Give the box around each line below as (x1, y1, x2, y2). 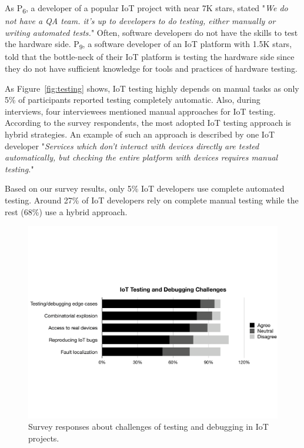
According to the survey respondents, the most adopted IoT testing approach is (5, 116, 292, 129)
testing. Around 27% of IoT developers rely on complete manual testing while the (5, 193, 299, 206)
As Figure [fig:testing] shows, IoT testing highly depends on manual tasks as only (5, 82, 299, 94)
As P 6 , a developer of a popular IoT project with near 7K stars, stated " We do (5, 2, 288, 15)
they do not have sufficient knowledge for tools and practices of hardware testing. (5, 62, 298, 75)
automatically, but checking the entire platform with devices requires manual (5, 151, 278, 163)
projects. (28, 432, 59, 444)
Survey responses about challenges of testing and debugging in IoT (28, 420, 269, 433)
